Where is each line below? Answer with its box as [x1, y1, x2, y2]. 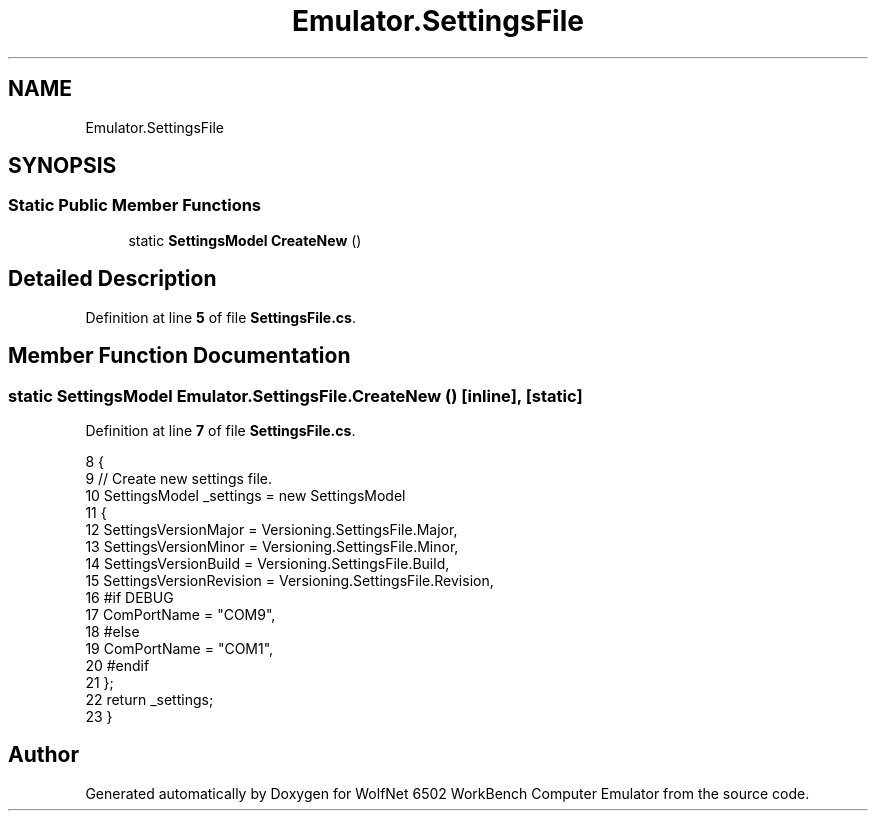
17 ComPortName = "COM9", [85, 605, 276, 623]
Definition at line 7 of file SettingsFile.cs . [85, 421, 356, 439]
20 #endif [85, 656, 150, 674]
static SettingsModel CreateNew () [128, 231, 362, 249]
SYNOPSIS [8, 153, 117, 179]
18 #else [85, 622, 140, 640]
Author [8, 742, 79, 768]
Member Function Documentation [8, 343, 351, 369]
